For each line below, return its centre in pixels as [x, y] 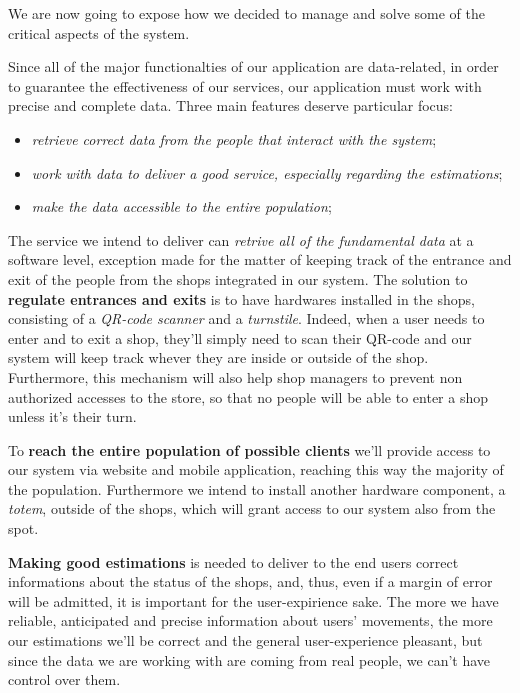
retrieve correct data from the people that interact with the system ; [234, 138]
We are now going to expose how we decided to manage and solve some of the [246, 13]
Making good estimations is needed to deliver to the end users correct [233, 561]
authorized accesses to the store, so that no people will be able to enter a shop [248, 396]
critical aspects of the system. [99, 32]
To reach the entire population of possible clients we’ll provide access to [249, 449]
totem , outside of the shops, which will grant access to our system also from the [252, 508]
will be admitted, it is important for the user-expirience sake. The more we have [253, 600]
